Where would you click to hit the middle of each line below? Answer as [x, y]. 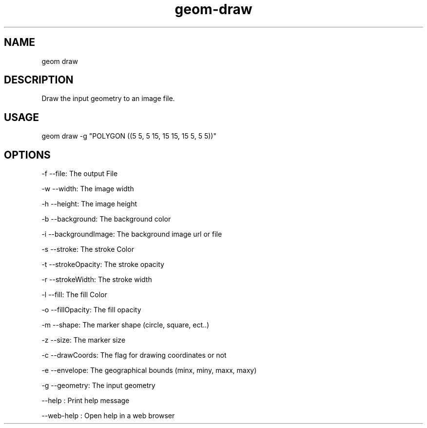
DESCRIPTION [39, 80]
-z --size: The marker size [84, 340]
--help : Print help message [86, 401]
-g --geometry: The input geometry [98, 386]
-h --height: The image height [89, 204]
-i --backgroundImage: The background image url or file [132, 234]
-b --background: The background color [106, 219]
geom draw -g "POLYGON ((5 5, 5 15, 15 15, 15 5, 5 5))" [129, 136]
